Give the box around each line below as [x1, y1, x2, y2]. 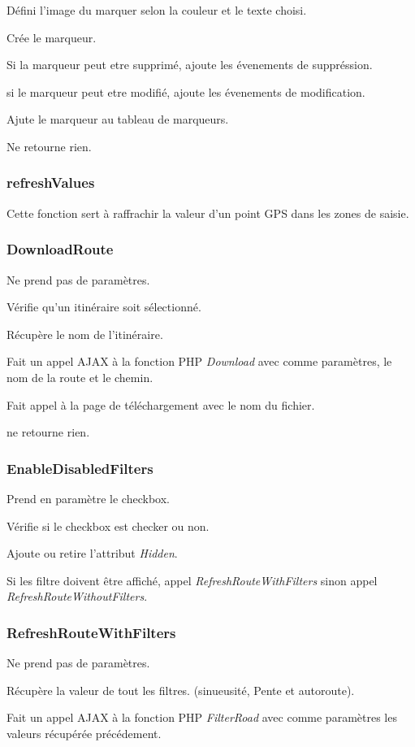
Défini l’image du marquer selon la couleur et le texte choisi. [6, 2, 307, 18]
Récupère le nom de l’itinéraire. [6, 325, 163, 342]
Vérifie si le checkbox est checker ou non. [6, 517, 210, 534]
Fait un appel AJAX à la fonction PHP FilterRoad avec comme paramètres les [6, 709, 397, 726]
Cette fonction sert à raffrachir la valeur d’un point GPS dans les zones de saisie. [6, 204, 409, 221]
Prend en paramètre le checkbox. [6, 489, 170, 506]
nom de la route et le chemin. [6, 368, 153, 385]
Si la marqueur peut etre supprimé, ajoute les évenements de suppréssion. [6, 56, 373, 73]
